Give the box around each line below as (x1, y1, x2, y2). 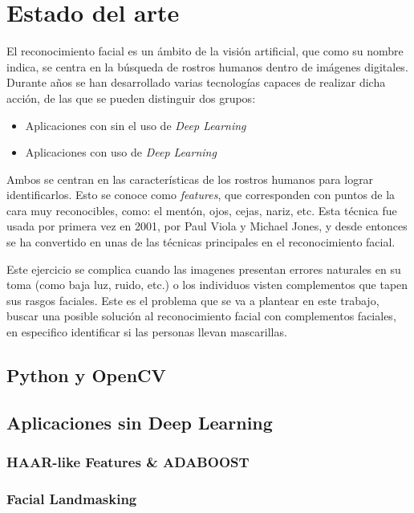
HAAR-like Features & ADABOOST (6, 452, 250, 472)
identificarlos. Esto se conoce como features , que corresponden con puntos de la (6, 186, 396, 203)
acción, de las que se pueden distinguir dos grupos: (6, 89, 256, 106)
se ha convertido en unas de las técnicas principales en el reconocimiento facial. (6, 234, 396, 250)
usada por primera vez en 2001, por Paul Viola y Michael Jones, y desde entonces (6, 218, 408, 234)
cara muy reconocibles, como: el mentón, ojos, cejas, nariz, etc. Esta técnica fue (6, 202, 397, 218)
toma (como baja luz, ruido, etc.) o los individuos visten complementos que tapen (6, 276, 408, 293)
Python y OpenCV (6, 363, 166, 388)
